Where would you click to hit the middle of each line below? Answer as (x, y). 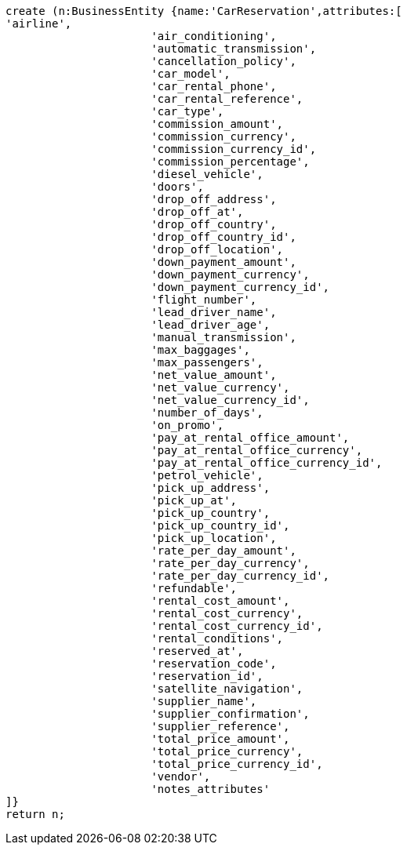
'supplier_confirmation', (230, 714)
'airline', (39, 24)
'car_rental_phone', (214, 86)
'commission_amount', (217, 124)
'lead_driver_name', (214, 312)
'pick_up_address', (211, 488)
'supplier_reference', (220, 726)
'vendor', (181, 776)
